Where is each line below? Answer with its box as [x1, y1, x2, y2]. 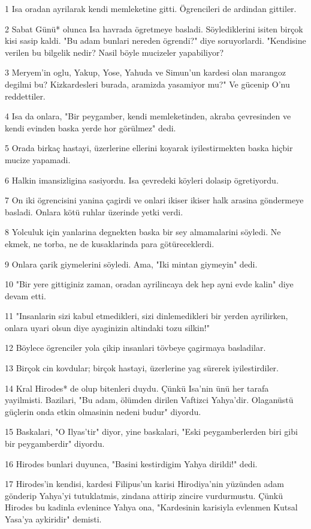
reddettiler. [5, 89, 46, 102]
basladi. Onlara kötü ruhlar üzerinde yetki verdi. [5, 205, 183, 218]
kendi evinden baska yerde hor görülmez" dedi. [5, 121, 176, 134]
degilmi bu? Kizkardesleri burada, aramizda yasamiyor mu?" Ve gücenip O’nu [5, 77, 290, 90]
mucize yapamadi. [5, 153, 71, 166]
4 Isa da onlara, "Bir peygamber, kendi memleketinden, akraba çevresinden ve [5, 110, 291, 122]
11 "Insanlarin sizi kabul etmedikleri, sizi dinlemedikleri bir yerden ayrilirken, [5, 309, 288, 322]
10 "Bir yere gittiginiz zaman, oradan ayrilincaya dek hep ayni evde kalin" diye [5, 278, 294, 290]
